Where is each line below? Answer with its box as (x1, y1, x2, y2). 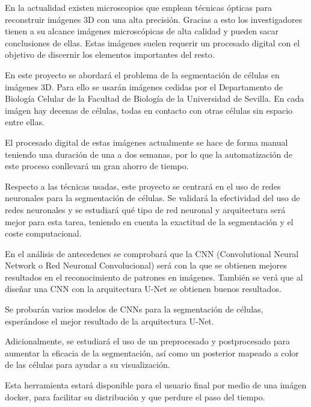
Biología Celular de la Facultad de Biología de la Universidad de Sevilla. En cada (5, 92, 304, 105)
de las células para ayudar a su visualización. (5, 358, 170, 371)
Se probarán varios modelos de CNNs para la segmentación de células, (5, 303, 263, 315)
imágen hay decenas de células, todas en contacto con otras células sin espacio (5, 104, 293, 116)
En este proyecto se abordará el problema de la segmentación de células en (5, 68, 280, 81)
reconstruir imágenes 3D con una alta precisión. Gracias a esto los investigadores (5, 13, 303, 25)
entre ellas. (5, 116, 45, 128)
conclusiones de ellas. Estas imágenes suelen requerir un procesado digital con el (5, 36, 300, 49)
